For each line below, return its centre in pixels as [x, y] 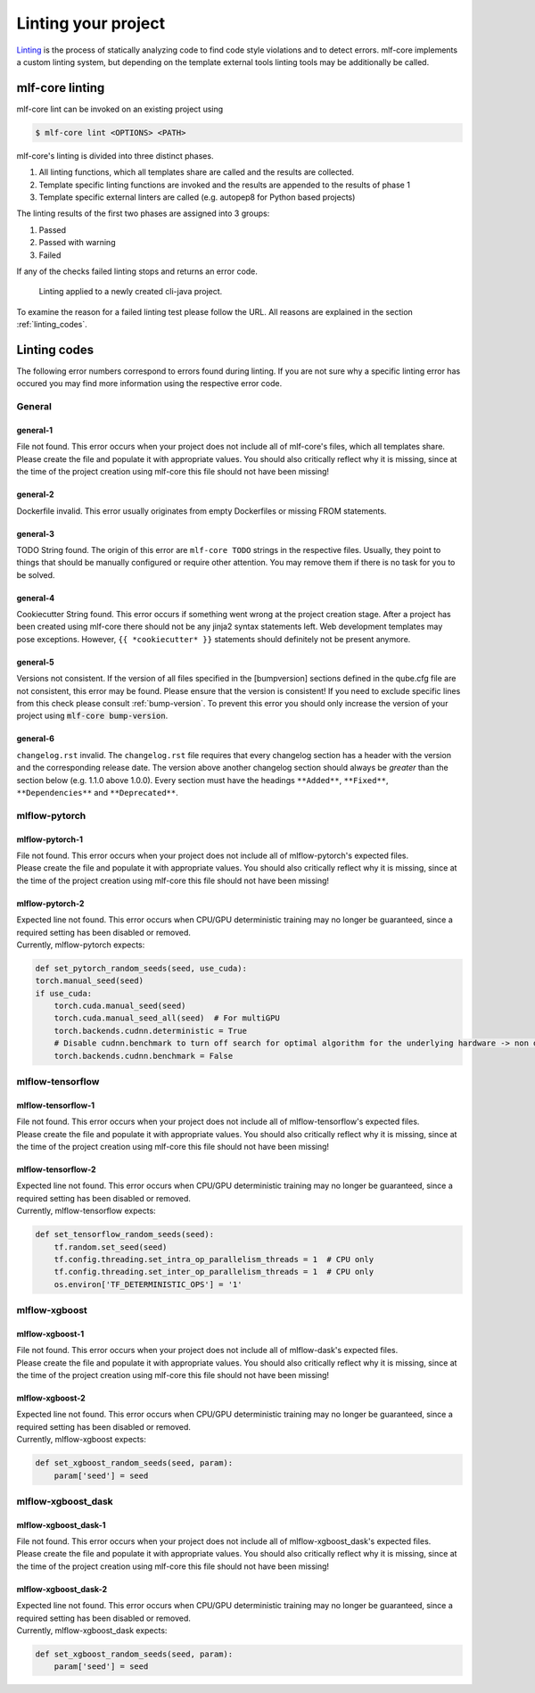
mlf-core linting [61, 88]
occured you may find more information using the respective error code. [149, 384]
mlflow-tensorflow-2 [56, 1169]
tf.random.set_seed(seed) [111, 1247]
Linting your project [91, 23]
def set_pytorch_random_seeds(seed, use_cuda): [141, 968]
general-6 [36, 739]
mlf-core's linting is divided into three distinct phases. [115, 155]
